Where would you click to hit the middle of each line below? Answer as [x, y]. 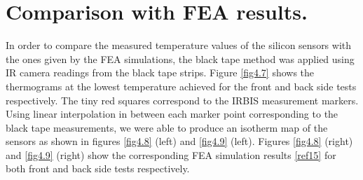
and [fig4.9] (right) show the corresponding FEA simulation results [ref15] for [171, 154]
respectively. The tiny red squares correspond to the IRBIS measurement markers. [182, 100]
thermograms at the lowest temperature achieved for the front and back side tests [181, 86]
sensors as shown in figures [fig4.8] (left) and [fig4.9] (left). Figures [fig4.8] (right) [179, 141]
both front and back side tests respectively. [98, 168]
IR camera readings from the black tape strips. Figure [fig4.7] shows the [160, 72]
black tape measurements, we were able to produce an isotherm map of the [167, 127]
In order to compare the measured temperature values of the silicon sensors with [179, 45]
